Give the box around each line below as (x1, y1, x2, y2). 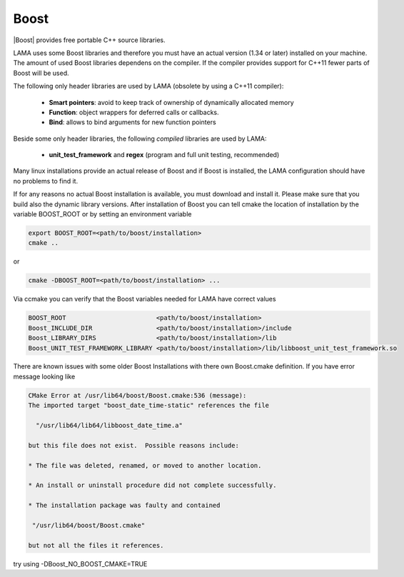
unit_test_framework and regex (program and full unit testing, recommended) (49, 151, 280, 159)
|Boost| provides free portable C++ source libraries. (13, 36, 166, 44)
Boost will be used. (13, 69, 69, 77)
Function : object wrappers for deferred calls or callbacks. (49, 108, 219, 116)
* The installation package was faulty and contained (28, 501, 221, 510)
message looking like (13, 372, 76, 381)
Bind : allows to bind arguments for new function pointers (49, 118, 217, 126)
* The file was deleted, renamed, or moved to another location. (28, 461, 262, 469)
